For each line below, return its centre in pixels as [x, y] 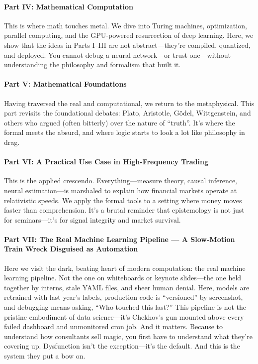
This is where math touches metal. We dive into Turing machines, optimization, [126, 25]
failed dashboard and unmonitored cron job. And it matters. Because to [114, 326]
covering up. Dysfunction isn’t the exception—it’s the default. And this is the [122, 346]
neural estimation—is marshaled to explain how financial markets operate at [121, 190]
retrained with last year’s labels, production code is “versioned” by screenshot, [124, 297]
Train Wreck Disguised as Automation [71, 249]
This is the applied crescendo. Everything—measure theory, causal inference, [121, 181]
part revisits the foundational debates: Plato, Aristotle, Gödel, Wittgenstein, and [128, 113]
